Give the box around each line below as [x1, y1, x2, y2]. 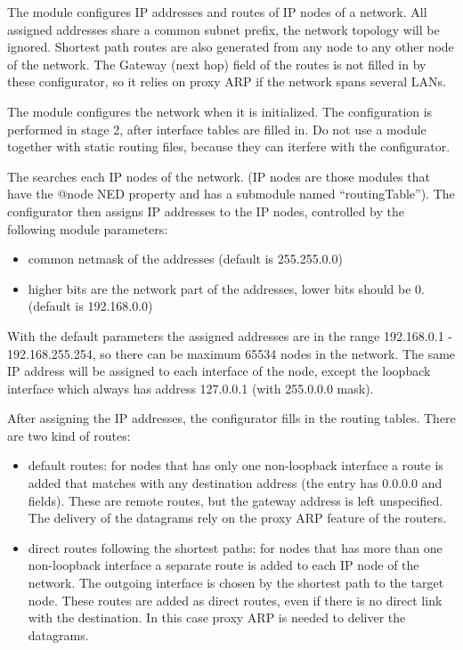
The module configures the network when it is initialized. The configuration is [7, 102, 433, 120]
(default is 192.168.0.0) [28, 297, 153, 315]
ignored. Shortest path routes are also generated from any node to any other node [7, 37, 454, 56]
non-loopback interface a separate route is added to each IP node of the [28, 556, 419, 574]
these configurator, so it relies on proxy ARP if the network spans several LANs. [7, 72, 446, 91]
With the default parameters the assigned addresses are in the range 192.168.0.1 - [7, 326, 452, 345]
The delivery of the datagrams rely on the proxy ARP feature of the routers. [28, 508, 447, 527]
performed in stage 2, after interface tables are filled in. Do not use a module [7, 119, 426, 138]
